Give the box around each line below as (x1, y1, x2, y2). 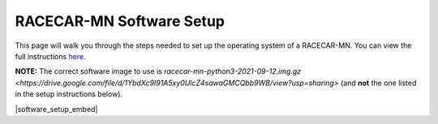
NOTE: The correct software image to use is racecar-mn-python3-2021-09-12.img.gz (15, 66, 302, 76)
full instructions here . (15, 51, 87, 61)
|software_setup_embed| (15, 104, 98, 113)
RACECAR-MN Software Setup (15, 12, 225, 30)
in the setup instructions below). (15, 89, 123, 99)
